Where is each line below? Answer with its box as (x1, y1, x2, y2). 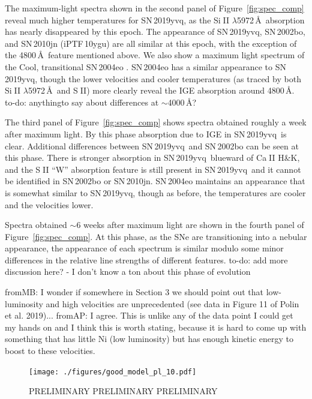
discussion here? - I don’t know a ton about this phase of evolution (5, 265, 251, 278)
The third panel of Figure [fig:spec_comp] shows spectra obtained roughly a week (5, 116, 307, 128)
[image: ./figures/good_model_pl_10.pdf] (29, 367, 197, 376)
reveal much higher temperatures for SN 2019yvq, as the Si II (5, 13, 230, 26)
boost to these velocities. (5, 344, 95, 357)
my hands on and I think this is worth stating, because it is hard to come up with (5, 320, 307, 333)
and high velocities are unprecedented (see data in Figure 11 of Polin (46, 297, 299, 310)
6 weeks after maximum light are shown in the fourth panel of (76, 218, 304, 231)
